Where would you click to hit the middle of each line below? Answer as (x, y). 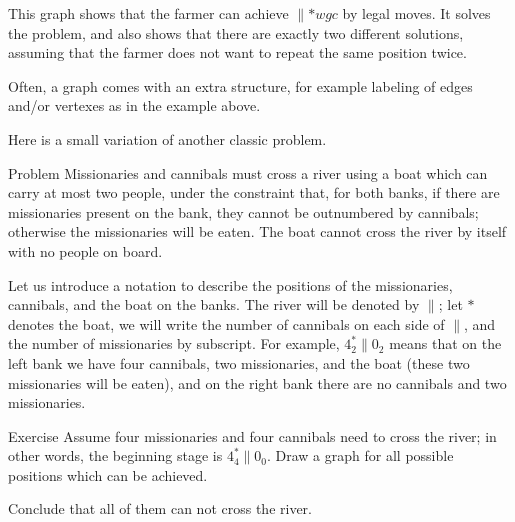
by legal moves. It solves (416, 13)
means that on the (445, 343)
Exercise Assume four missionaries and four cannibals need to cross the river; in (252, 435)
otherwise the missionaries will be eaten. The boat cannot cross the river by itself (257, 231)
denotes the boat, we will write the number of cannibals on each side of (226, 323)
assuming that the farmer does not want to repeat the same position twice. (237, 52)
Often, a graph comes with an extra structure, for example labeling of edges (240, 85)
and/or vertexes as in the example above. (134, 105)
